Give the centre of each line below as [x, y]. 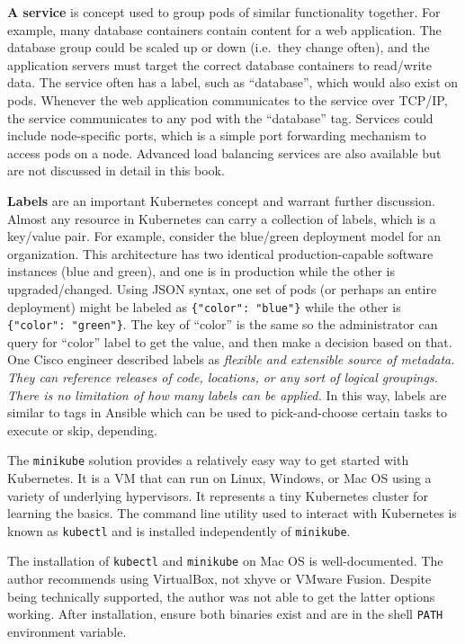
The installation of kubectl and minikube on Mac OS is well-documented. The [225, 561]
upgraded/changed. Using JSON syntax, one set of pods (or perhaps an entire [222, 288]
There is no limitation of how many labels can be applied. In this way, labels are [227, 394]
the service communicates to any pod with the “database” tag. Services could [220, 117]
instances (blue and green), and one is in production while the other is [201, 271]
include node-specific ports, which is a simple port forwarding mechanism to [217, 135]
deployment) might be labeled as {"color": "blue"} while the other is [204, 306]
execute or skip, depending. [82, 429]
